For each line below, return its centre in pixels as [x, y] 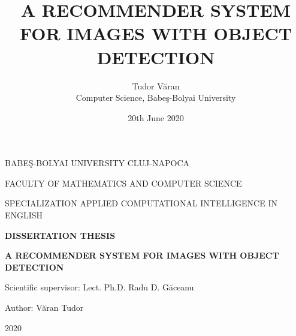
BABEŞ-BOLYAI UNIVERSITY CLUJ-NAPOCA [97, 163]
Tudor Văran [156, 85]
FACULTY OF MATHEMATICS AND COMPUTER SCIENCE [123, 183]
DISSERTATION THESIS [60, 235]
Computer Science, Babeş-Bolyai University [156, 97]
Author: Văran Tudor [44, 307]
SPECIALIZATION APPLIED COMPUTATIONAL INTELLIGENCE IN [141, 203]
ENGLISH [24, 215]
